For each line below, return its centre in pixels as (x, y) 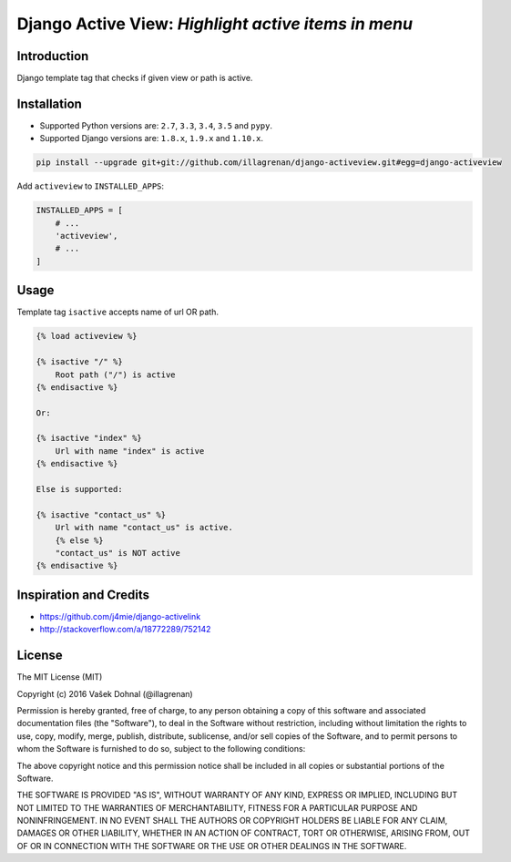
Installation (49, 103)
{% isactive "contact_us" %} (101, 514)
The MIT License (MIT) (60, 677)
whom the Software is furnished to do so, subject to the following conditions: (161, 749)
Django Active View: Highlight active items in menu (215, 24)
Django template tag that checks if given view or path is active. (135, 78)
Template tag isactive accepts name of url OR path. (118, 312)
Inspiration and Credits (83, 595)
